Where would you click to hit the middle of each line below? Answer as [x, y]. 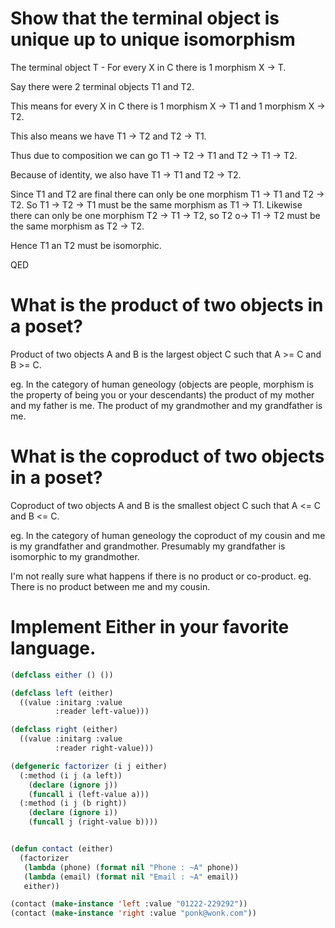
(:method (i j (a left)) [71, 775]
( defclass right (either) [64, 730]
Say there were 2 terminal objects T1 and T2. [102, 86]
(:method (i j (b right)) [73, 803]
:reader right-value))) [104, 748]
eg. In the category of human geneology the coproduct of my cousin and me [168, 535]
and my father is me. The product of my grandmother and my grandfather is [166, 405]
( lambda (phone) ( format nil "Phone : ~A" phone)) [131, 867]
